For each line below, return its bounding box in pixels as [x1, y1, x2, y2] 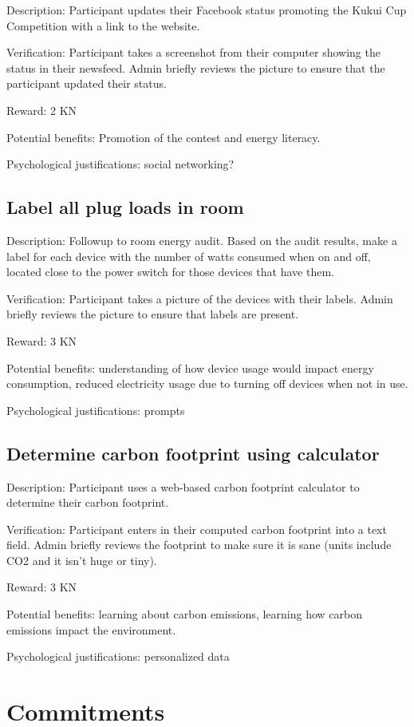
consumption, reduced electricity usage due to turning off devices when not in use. [6, 375, 408, 392]
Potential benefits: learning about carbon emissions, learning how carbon [6, 606, 362, 622]
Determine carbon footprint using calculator [6, 441, 380, 465]
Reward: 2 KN [6, 101, 77, 118]
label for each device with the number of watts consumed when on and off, [6, 247, 371, 264]
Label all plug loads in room [6, 195, 244, 219]
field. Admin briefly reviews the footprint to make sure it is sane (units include [6, 536, 392, 553]
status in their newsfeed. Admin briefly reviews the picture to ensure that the [6, 59, 385, 76]
